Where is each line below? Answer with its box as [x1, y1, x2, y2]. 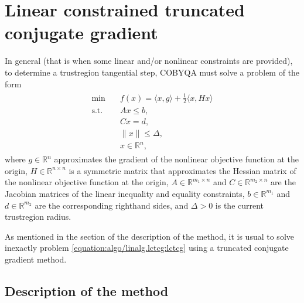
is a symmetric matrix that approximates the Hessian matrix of [69, 164, 296, 176]
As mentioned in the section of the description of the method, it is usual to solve [5, 230, 294, 242]
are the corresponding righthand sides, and [35, 199, 189, 211]
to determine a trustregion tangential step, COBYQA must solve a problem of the [5, 66, 300, 78]
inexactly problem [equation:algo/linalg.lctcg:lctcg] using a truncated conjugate [5, 241, 289, 254]
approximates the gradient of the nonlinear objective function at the [54, 153, 299, 165]
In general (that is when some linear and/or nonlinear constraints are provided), [5, 55, 293, 67]
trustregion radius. [5, 210, 71, 223]
